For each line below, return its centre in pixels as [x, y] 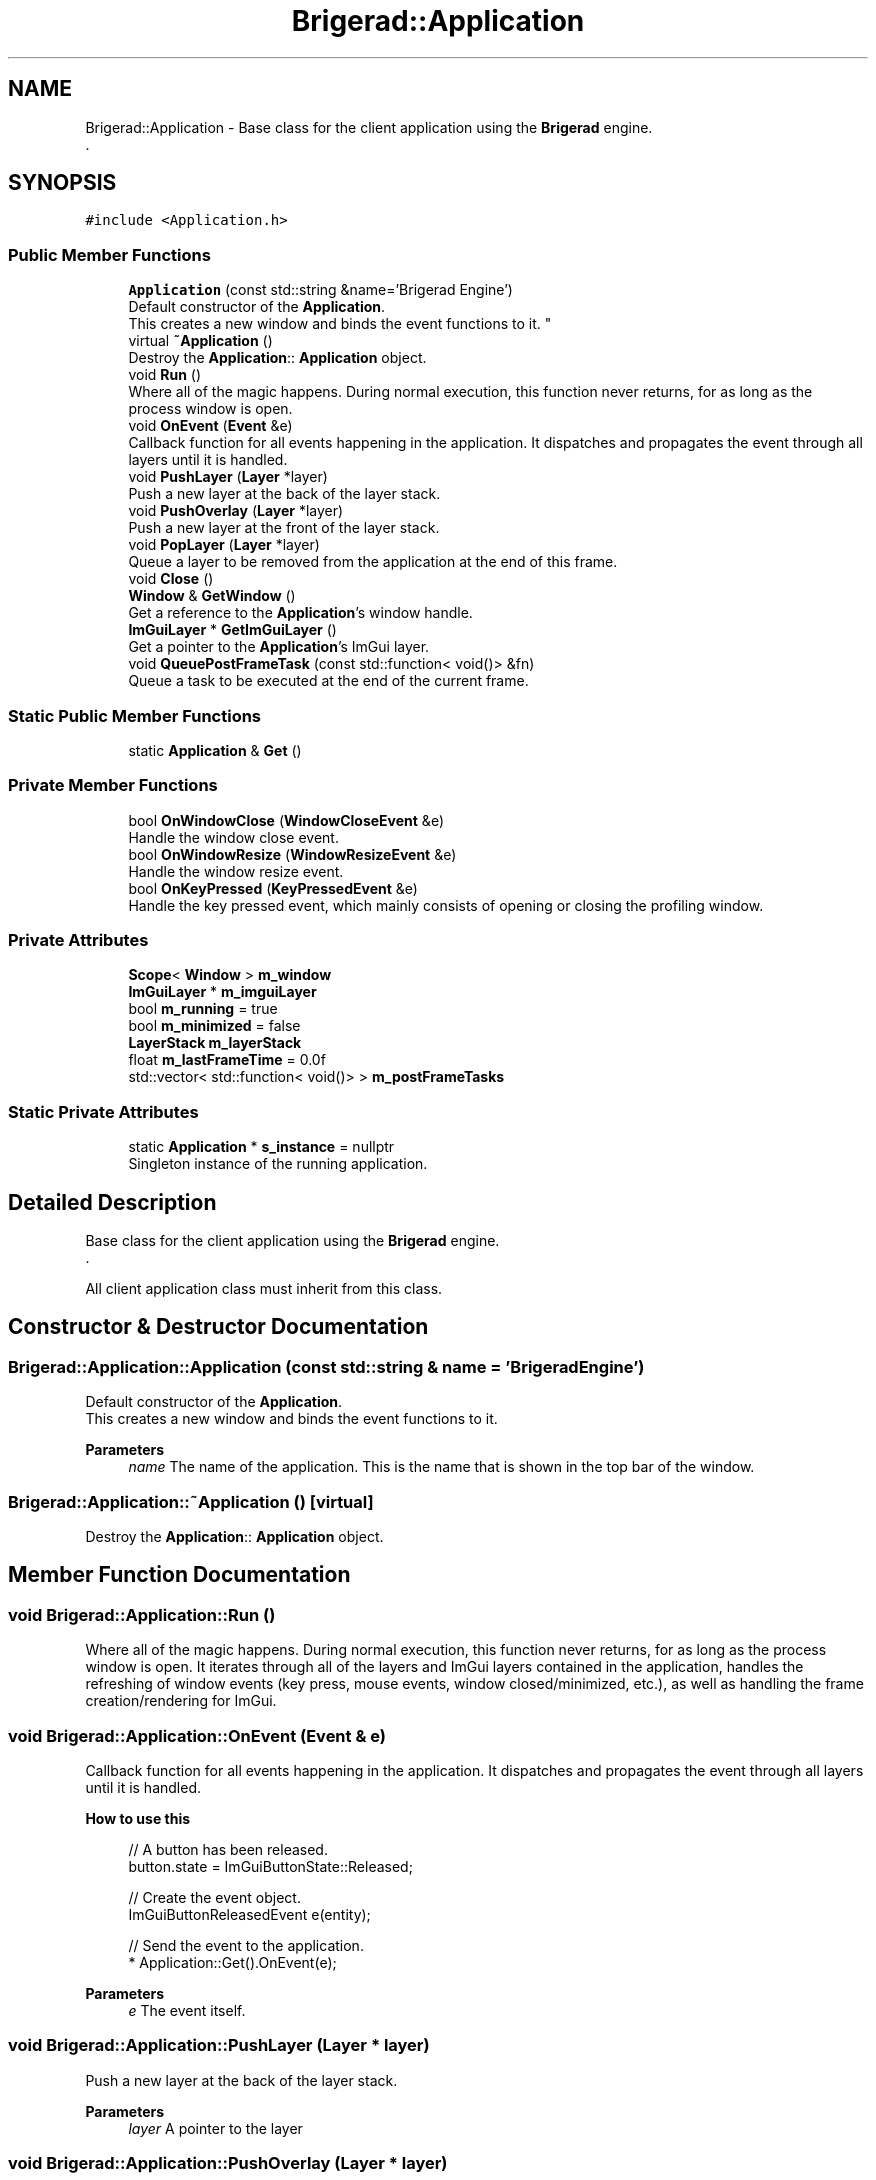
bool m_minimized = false [214, 1026]
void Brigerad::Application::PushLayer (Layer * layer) [219, 2045]
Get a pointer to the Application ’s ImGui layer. [279, 647]
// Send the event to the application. [246, 1945]
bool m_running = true [203, 1009]
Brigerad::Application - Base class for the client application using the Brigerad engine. [369, 127]
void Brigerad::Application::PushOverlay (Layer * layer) [228, 2163]
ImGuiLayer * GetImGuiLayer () [232, 630]
